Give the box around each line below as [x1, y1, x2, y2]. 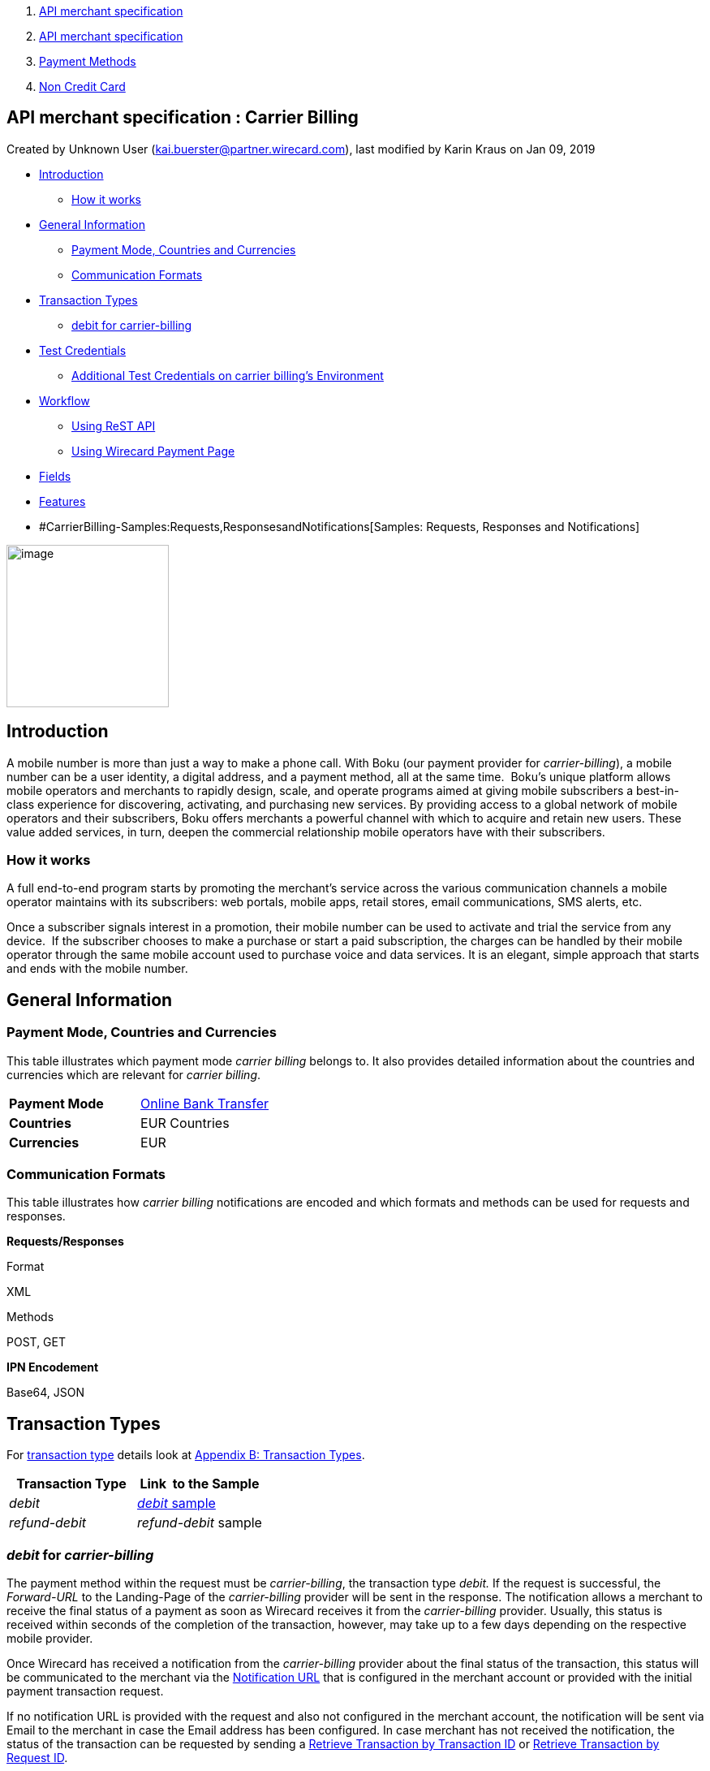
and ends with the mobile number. [6, 961, 188, 976]
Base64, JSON [6, 1385, 85, 1400]
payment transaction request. [6, 1684, 164, 1698]
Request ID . [6, 1751, 68, 1765]
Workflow [39, 393, 90, 408]
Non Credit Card [39, 80, 126, 93]
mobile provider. [6, 1631, 93, 1645]
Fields [39, 469, 71, 483]
